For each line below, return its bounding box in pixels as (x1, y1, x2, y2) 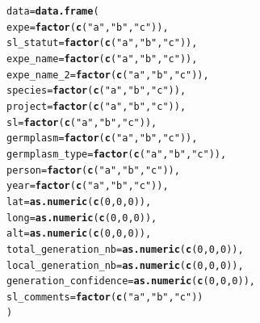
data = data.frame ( (6, 6, 99, 17)
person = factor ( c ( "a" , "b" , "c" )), (6, 164, 180, 176)
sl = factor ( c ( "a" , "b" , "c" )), (6, 116, 157, 128)
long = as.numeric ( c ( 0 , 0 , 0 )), (6, 212, 157, 224)
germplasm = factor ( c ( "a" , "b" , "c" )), (6, 132, 198, 145)
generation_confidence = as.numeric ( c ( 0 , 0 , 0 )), (6, 275, 255, 287)
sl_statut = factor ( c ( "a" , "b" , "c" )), (6, 37, 198, 49)
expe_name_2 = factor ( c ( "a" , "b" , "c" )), (6, 69, 209, 81)
